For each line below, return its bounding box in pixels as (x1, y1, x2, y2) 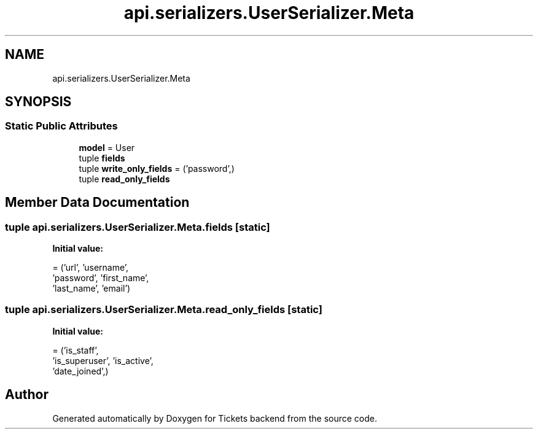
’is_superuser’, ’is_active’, (52, 355, 154, 366)
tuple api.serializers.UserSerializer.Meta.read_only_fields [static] (5, 303, 322, 316)
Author (5, 387, 49, 403)
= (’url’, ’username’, (52, 262, 129, 273)
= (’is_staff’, (52, 344, 99, 355)
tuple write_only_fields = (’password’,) (79, 163, 235, 174)
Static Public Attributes (5, 120, 118, 133)
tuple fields (79, 152, 125, 163)
